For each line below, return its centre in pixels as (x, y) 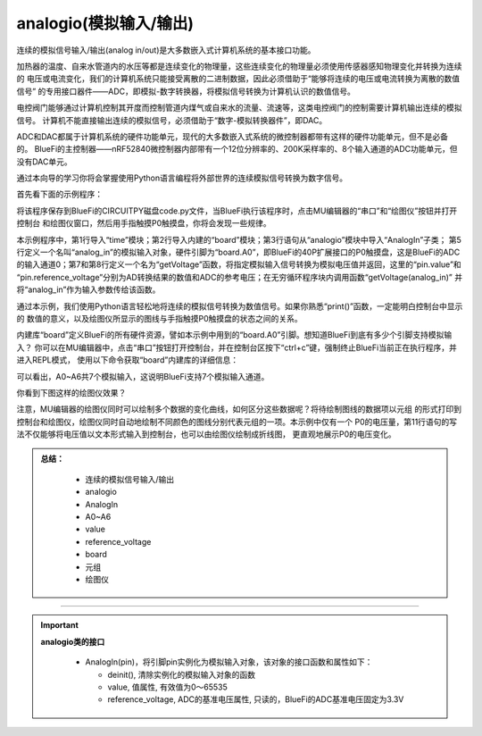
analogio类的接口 (73, 641)
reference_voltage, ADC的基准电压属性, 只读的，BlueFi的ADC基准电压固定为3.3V (256, 699)
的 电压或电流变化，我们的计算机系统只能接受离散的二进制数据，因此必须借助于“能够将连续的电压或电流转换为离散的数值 (238, 79)
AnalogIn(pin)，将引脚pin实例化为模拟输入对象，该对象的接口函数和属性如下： (229, 662)
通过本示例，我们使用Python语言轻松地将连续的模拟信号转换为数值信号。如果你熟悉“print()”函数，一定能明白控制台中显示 (240, 306)
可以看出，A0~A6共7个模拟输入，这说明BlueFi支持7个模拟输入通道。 (143, 376)
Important (60, 625)
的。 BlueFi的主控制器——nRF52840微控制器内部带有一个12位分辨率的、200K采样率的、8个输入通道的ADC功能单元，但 (237, 149)
